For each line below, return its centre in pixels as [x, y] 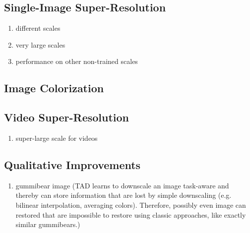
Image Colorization [54, 88]
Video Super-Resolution [67, 117]
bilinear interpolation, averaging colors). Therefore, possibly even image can [131, 204]
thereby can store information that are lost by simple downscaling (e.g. [124, 195]
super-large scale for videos [57, 138]
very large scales [40, 44]
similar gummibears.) [48, 224]
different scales [38, 28]
